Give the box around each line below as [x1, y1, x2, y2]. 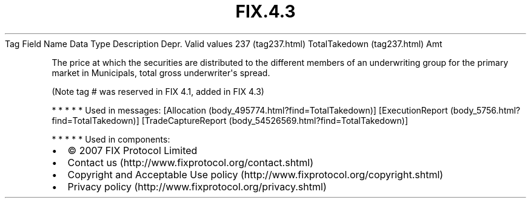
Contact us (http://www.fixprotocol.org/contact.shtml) [67, 156, 314, 169]
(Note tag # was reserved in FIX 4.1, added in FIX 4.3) [52, 86, 264, 97]
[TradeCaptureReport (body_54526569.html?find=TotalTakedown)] [141, 115, 409, 126]
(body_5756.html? [450, 105, 521, 115]
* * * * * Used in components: [52, 134, 170, 144]
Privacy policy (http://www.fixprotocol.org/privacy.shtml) [67, 180, 327, 193]
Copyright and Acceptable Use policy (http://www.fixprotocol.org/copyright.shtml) [67, 168, 444, 181]
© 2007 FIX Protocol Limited [67, 144, 198, 156]
